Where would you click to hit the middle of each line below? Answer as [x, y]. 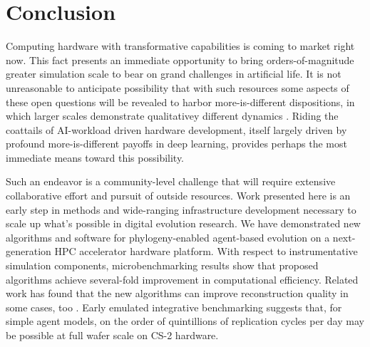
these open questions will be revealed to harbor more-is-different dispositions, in [180, 102]
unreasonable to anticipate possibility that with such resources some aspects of [178, 87]
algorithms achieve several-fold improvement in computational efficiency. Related [182, 279]
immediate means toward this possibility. [95, 157]
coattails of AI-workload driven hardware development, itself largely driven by [176, 129]
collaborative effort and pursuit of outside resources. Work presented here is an [178, 196]
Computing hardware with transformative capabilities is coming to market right [180, 46]
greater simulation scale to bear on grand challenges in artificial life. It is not [174, 74]
